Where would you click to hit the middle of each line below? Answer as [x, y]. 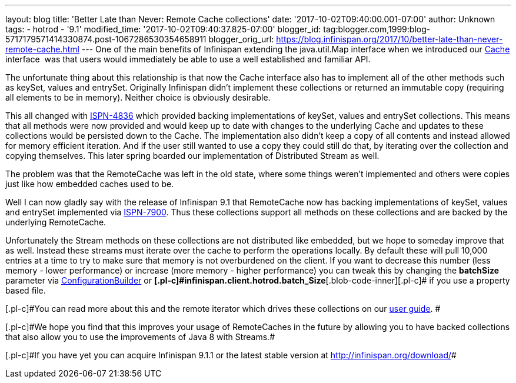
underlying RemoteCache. [56, 222]
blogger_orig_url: [241, 39]
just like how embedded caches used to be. [90, 184]
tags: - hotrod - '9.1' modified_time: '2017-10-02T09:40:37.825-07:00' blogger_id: [163, 29]
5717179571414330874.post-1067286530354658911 [106, 39]
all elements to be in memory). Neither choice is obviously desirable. [138, 97]
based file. [26, 290]
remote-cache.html [42, 49]
